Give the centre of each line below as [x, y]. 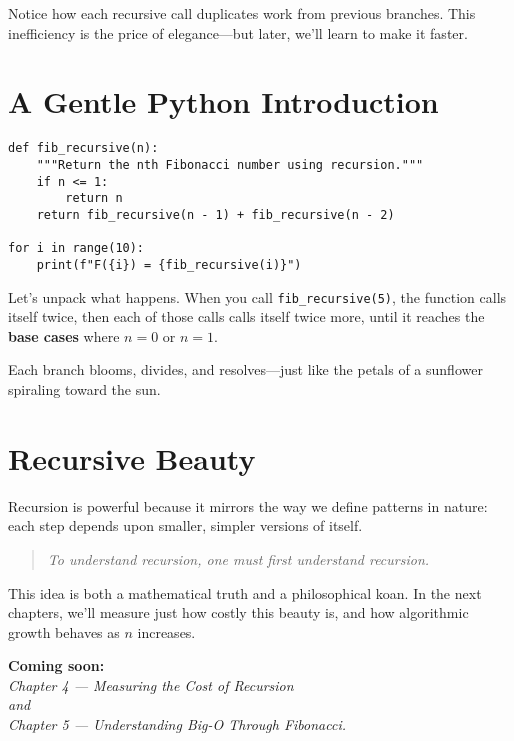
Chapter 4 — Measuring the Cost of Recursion [151, 684]
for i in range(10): [76, 248]
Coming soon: [56, 665]
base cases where [64, 335]
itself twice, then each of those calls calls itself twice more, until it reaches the [246, 316]
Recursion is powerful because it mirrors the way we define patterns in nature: [248, 505]
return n [94, 198]
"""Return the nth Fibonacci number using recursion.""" [230, 164]
